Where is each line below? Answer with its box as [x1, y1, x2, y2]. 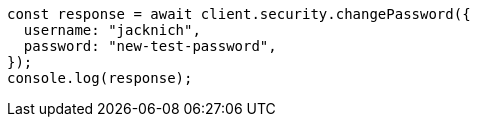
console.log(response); [7, 70, 193, 86]
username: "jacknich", [23, 22, 201, 38]
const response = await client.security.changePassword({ [7, 6, 471, 22]
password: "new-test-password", [23, 38, 277, 54]
